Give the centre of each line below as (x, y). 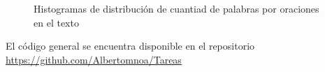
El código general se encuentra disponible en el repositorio (130, 46)
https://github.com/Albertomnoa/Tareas (94, 59)
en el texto (56, 22)
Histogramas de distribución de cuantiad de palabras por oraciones (176, 8)
